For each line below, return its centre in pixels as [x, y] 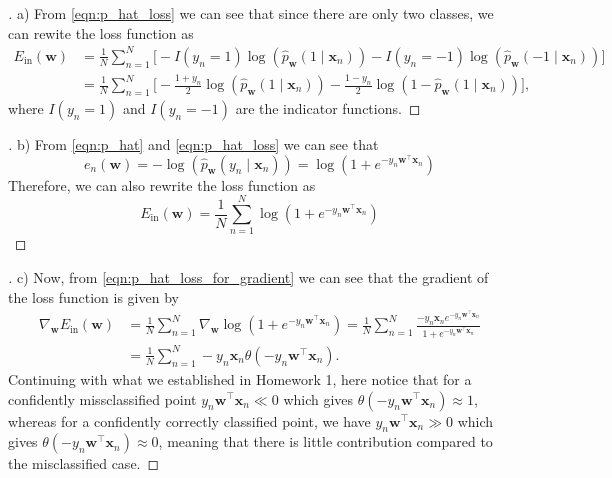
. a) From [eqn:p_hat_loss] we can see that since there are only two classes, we [251, 13]
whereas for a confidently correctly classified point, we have [189, 420]
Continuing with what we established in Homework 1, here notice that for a [240, 378]
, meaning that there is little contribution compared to [325, 441]
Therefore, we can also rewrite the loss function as [162, 184]
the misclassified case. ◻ [84, 463]
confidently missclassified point [102, 398]
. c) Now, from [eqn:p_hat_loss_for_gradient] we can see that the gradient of [248, 276]
